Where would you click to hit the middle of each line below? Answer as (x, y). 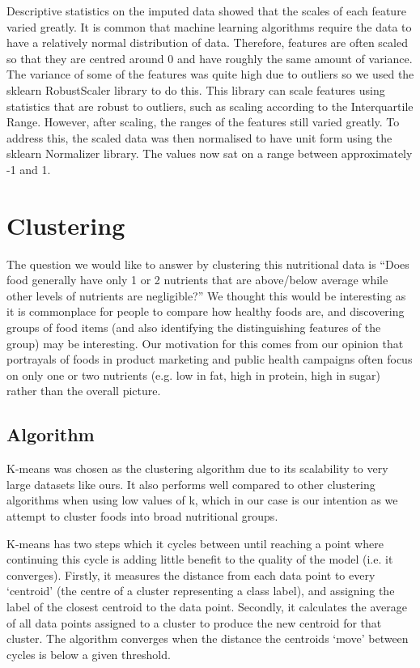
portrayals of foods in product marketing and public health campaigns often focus (210, 359)
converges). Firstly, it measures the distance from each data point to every (191, 574)
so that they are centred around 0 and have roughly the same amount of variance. (210, 58)
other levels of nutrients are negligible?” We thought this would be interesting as (206, 295)
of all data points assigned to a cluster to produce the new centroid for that (194, 622)
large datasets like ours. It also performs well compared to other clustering (191, 484)
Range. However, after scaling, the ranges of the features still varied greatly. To (203, 122)
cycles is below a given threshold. (89, 654)
